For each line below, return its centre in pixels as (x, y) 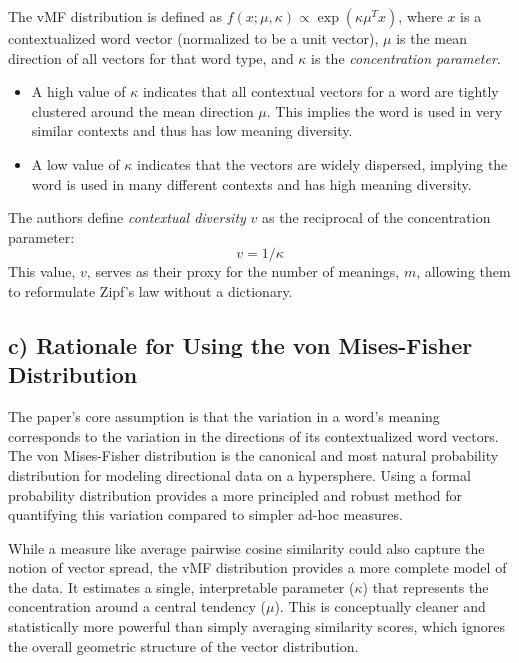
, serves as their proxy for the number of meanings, (243, 271)
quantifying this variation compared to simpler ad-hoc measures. (205, 514)
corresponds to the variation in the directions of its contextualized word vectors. (253, 435)
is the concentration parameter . (406, 57)
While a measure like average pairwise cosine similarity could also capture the (246, 547)
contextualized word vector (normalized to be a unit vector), (193, 38)
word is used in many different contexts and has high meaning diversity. (251, 183)
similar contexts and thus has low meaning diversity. (192, 130)
